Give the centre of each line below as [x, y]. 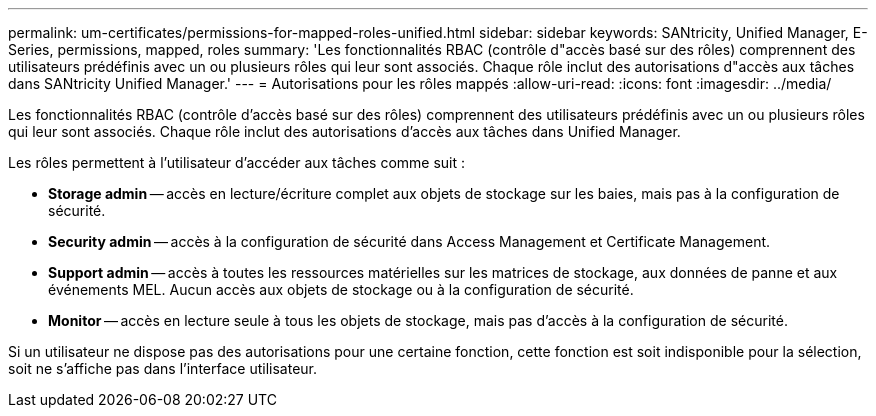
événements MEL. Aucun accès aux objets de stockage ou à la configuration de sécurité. [341, 289]
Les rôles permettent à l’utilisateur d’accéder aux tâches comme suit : [237, 162]
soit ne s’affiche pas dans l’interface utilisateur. [162, 368]
